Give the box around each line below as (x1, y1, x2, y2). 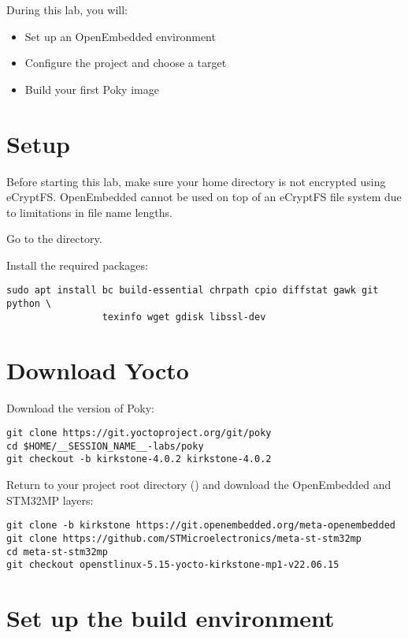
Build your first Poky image (24, 80, 159, 97)
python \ (6, 298, 52, 310)
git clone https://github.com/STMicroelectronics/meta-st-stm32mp (6, 532, 362, 544)
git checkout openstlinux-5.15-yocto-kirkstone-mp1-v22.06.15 (6, 559, 339, 571)
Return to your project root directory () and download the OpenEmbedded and (6, 476, 391, 493)
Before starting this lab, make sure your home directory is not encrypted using (6, 173, 386, 189)
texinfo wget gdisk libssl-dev (102, 311, 266, 323)
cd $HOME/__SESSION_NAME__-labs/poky (6, 440, 204, 452)
